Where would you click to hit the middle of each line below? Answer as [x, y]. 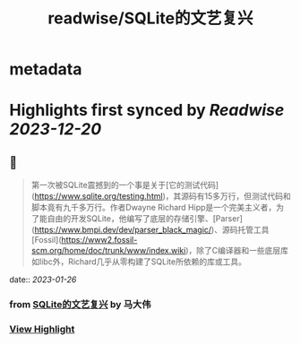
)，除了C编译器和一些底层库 [237, 251]
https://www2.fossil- [99, 240]
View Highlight [42, 330]
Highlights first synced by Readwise [147, 111]
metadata [46, 69]
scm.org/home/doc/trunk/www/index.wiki [108, 251]
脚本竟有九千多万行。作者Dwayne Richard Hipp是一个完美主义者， [154, 208]
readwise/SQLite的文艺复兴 [150, 18]
